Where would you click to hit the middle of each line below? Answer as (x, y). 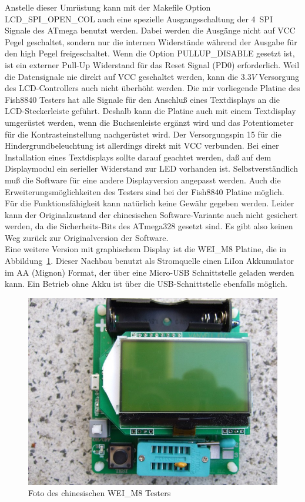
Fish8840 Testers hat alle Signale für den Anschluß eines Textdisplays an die (142, 99)
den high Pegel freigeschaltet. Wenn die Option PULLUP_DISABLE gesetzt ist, (150, 53)
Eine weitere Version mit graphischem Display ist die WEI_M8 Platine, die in (146, 249)
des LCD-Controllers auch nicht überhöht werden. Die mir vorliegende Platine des (152, 88)
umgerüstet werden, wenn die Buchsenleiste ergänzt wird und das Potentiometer (149, 122)
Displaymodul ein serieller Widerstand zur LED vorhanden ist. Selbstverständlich (151, 168)
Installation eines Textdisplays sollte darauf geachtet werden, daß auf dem (138, 157)
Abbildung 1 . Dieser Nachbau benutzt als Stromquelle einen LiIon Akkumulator (149, 261)
